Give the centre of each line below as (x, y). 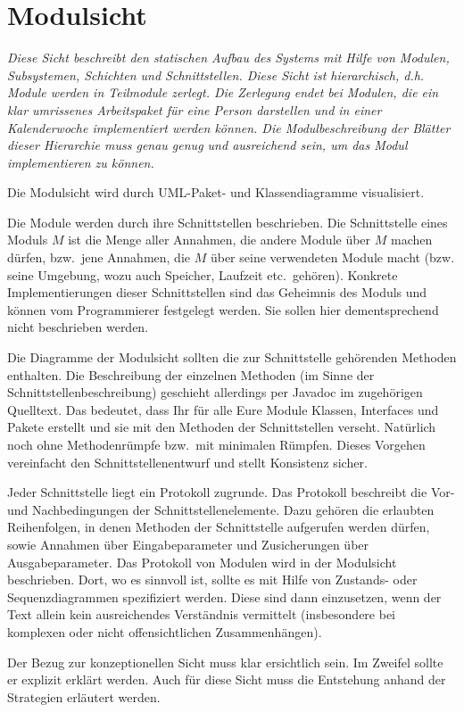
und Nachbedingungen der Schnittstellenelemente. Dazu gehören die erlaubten (221, 509)
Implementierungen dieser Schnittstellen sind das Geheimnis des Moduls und (217, 292)
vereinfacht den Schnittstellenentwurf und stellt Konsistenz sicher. (187, 462)
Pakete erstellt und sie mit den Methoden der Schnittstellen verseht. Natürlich (222, 427)
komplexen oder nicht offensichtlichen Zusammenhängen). (165, 631)
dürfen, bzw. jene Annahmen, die (99, 257)
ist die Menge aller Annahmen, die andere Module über (220, 240)
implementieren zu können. (81, 162)
